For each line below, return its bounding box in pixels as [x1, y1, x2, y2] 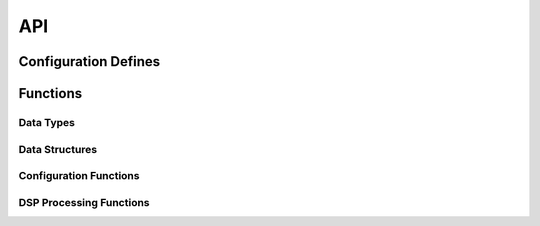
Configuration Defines [18, 53, 161, 70]
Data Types [18, 115, 75, 129]
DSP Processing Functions [18, 195, 150, 209]
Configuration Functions [18, 169, 140, 183]
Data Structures [18, 142, 98, 156]
